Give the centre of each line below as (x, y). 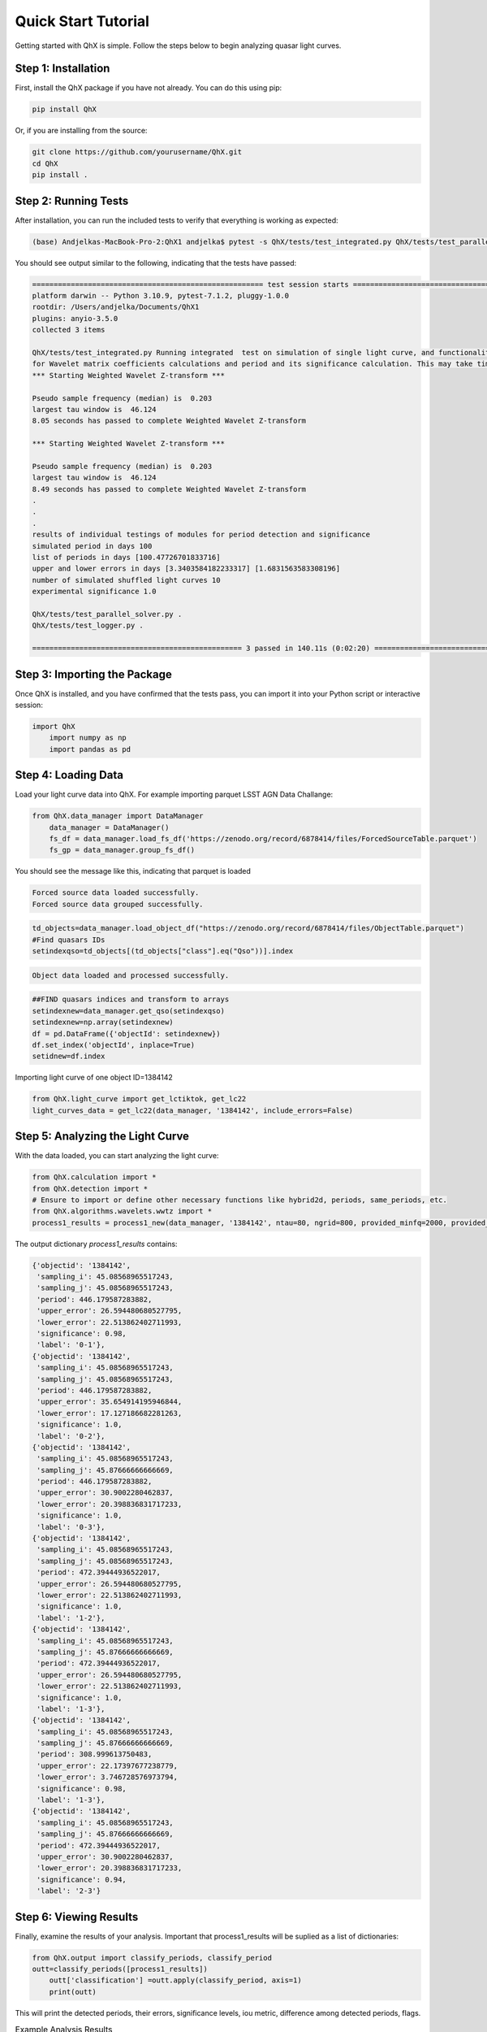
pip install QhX (65, 109)
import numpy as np (88, 738)
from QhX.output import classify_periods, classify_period (152, 1958)
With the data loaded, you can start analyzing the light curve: (117, 1156)
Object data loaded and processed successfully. (131, 975)
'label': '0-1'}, (71, 1345)
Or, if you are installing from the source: (81, 131)
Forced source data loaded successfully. (116, 893)
